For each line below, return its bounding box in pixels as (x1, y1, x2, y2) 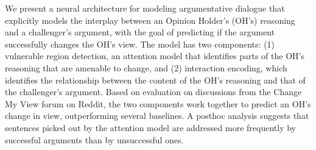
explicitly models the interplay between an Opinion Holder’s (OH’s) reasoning (5, 13, 295, 26)
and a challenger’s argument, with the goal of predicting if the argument (5, 26, 275, 38)
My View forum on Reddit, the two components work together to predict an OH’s (5, 97, 311, 110)
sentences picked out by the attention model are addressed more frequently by (5, 121, 296, 134)
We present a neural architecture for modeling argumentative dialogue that (5, 2, 285, 14)
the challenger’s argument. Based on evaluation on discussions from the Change (5, 85, 302, 98)
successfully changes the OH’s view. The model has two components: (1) (5, 37, 275, 50)
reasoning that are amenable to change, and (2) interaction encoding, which (5, 61, 287, 74)
